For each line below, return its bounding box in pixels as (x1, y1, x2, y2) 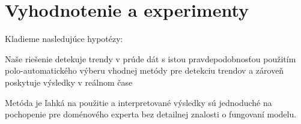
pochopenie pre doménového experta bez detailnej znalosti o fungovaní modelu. (5, 108, 297, 120)
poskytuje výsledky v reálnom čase (5, 75, 133, 88)
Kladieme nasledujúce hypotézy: (5, 32, 123, 45)
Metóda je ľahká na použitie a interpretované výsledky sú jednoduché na (5, 96, 272, 108)
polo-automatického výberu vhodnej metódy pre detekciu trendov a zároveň (5, 64, 284, 77)
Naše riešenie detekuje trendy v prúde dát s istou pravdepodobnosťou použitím (5, 52, 296, 65)
